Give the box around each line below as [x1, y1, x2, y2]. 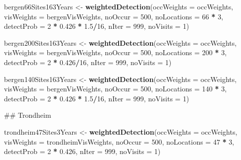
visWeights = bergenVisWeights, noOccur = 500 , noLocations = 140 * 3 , [4, 83, 227, 94]
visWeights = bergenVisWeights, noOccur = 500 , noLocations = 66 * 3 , [4, 11, 224, 21]
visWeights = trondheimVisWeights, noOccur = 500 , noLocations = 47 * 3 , [4, 136, 235, 147]
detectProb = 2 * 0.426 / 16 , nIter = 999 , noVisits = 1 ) [4, 57, 172, 67]
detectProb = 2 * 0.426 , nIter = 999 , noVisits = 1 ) [4, 146, 161, 157]
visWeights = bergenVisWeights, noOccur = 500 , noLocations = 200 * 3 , [4, 47, 227, 58]
